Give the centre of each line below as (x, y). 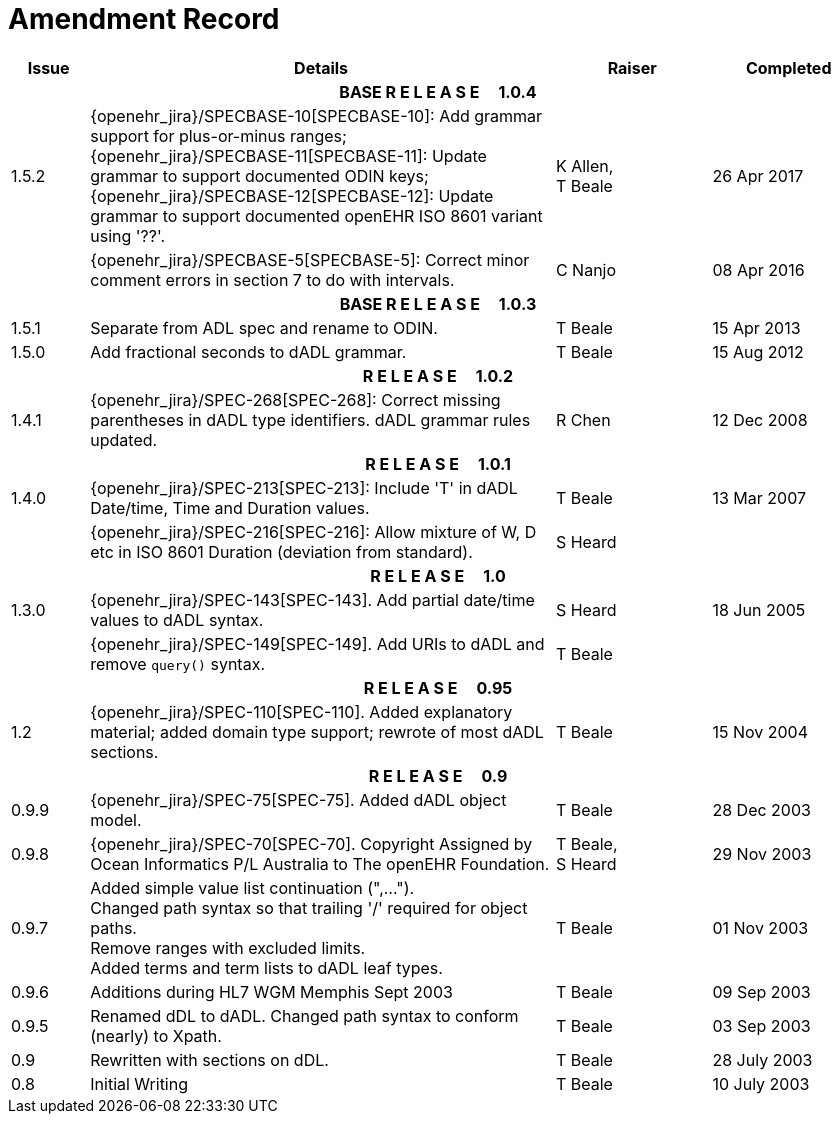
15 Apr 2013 (756, 327)
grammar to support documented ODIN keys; (259, 175)
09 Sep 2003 (761, 991)
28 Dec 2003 (761, 809)
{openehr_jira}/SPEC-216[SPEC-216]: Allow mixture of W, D (313, 531)
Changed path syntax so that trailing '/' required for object (309, 907)
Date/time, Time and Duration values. (230, 507)
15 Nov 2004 (760, 731)
